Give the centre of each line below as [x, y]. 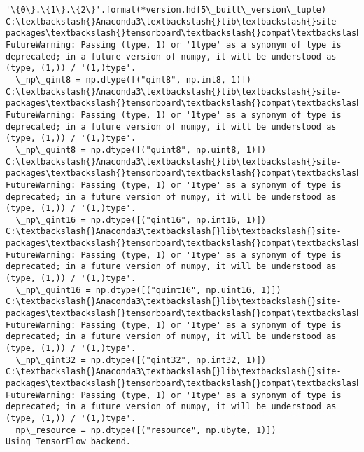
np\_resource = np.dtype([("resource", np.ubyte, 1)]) [146, 430]
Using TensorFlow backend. [68, 442]
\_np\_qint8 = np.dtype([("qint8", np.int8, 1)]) [133, 80]
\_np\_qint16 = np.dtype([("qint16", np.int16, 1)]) [141, 220]
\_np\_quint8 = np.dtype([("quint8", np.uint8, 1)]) [141, 150]
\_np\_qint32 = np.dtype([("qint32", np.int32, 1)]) [141, 360]
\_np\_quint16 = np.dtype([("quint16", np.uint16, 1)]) [148, 290]
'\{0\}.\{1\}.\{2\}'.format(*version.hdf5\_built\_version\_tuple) [166, 10]
